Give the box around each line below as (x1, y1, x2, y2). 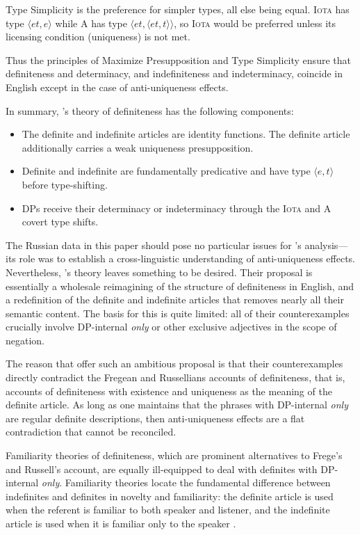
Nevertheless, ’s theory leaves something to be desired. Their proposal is (6, 264, 313, 279)
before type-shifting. (22, 177, 108, 191)
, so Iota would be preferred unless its (174, 15, 336, 30)
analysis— (304, 237, 348, 252)
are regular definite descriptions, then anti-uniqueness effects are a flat (6, 410, 305, 425)
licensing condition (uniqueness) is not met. (6, 29, 190, 44)
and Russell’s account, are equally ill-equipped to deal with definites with (6, 461, 318, 476)
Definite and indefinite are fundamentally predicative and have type (22, 163, 311, 178)
